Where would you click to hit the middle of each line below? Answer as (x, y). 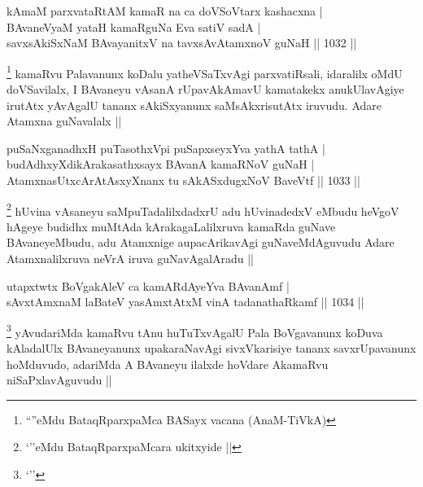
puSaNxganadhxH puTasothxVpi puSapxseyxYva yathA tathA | (166, 148)
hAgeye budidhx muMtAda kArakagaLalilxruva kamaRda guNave (171, 226)
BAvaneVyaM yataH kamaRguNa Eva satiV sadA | (134, 26)
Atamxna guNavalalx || (64, 121)
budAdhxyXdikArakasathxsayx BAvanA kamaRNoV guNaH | (161, 164)
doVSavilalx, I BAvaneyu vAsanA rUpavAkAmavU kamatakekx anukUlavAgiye (205, 89)
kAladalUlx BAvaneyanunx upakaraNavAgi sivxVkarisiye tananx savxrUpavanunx (211, 348)
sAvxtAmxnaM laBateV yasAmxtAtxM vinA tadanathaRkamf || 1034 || (185, 302)
